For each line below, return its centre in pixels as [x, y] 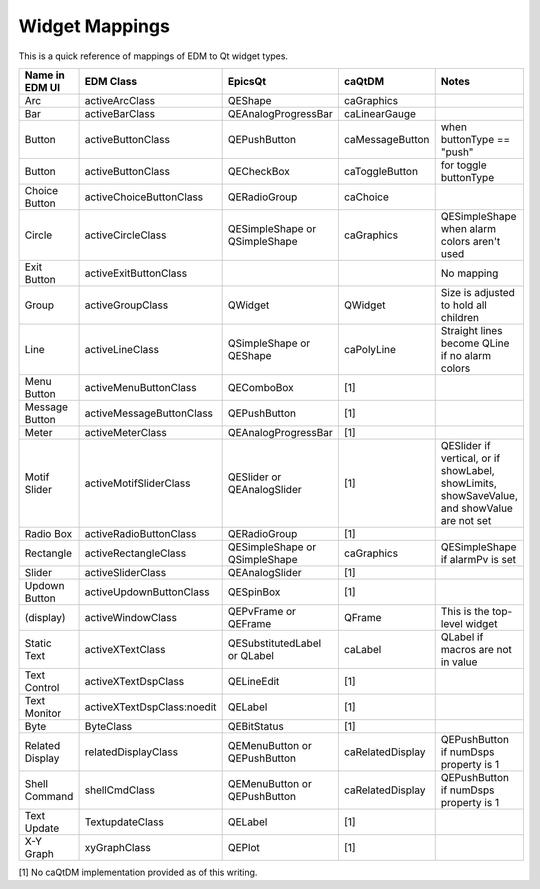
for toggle [463, 165]
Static [38, 643]
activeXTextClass [125, 649]
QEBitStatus [255, 726]
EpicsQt [247, 81]
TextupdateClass [124, 822]
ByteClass [108, 726]
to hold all [463, 305]
